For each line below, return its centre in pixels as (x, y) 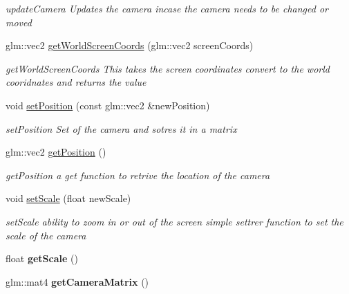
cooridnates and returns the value (76, 82)
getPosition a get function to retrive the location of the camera (138, 175)
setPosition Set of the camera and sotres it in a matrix (121, 128)
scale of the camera (46, 235)
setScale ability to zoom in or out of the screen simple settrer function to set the (174, 221)
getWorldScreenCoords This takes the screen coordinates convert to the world (168, 68)
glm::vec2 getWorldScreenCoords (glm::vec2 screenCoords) (130, 45)
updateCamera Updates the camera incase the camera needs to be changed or (167, 8)
